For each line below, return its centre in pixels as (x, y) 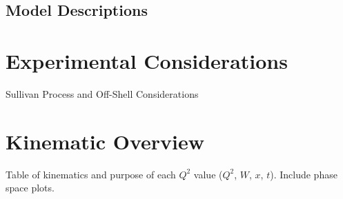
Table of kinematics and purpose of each (91, 174)
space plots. (30, 188)
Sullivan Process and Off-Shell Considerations (102, 93)
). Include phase (304, 174)
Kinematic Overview (105, 141)
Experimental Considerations (147, 60)
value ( (208, 174)
